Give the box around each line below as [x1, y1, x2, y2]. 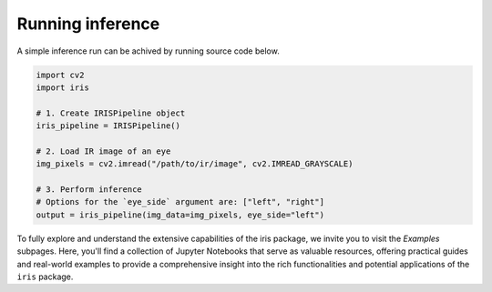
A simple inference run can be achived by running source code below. [16, 45, 280, 56]
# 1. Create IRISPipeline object [36, 107, 186, 118]
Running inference [16, 14, 160, 34]
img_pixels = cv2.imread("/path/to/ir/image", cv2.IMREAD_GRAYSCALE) [36, 159, 354, 169]
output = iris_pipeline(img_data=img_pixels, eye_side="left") [36, 209, 325, 220]
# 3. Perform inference [36, 185, 143, 195]
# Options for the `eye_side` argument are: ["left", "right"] [36, 196, 325, 207]
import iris [36, 82, 90, 93]
